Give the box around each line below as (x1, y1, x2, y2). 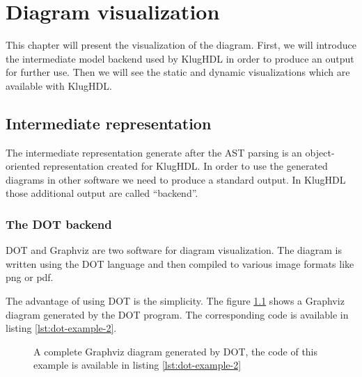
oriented (6, 159, 40, 173)
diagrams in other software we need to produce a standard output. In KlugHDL (6, 172, 346, 186)
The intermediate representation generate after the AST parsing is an (6, 145, 302, 159)
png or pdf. (6, 270, 54, 284)
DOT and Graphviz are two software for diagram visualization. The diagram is (6, 243, 342, 257)
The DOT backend (6, 216, 112, 232)
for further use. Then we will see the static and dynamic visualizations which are (6, 65, 350, 79)
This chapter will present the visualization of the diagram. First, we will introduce (6, 38, 356, 52)
